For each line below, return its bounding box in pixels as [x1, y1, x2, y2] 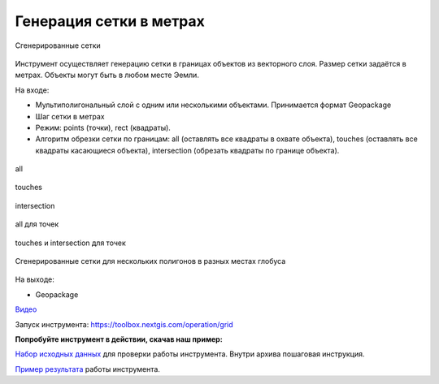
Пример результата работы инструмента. [15, 364, 160, 373]
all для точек [15, 219, 59, 229]
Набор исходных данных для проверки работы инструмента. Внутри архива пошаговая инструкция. [15, 349, 365, 359]
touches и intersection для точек [15, 238, 126, 248]
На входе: [15, 85, 50, 95]
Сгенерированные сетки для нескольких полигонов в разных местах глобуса [15, 257, 286, 266]
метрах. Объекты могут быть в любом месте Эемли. [15, 70, 199, 80]
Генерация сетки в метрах [15, 12, 205, 30]
